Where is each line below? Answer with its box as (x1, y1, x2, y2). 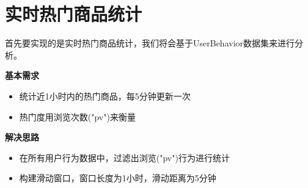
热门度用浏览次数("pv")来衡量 (19, 110, 136, 123)
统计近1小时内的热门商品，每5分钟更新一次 (19, 89, 191, 102)
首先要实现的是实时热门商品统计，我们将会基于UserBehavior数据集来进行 (5, 37, 295, 49)
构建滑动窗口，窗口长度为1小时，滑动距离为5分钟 (19, 172, 216, 184)
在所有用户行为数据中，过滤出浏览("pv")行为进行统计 (19, 151, 230, 164)
